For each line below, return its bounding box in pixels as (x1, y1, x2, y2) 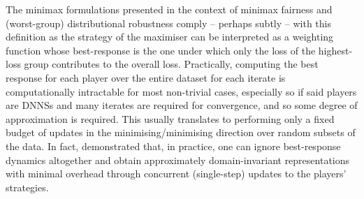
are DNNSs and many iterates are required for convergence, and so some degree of (6, 98, 358, 112)
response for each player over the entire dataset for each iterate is (6, 70, 286, 84)
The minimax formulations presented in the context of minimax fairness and (6, 2, 333, 16)
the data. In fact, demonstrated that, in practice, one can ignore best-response (6, 138, 341, 153)
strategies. (6, 179, 49, 194)
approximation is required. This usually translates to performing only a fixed (6, 111, 335, 126)
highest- (318, 43, 353, 57)
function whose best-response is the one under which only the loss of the (6, 43, 316, 57)
